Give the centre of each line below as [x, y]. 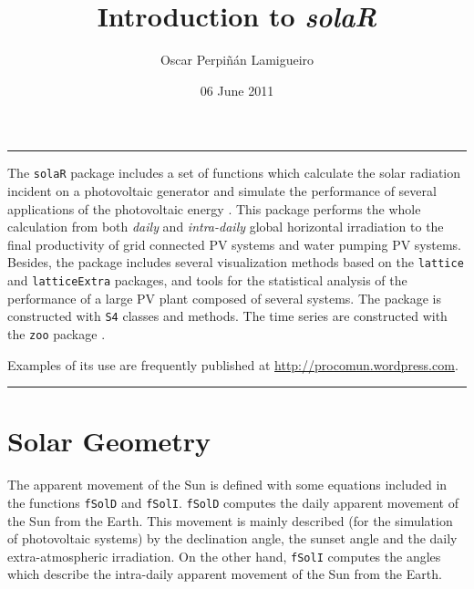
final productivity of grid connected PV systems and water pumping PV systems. [234, 244]
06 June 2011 [237, 90]
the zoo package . [57, 333]
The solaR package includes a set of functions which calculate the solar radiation [234, 173]
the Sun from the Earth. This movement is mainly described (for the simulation [230, 520]
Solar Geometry [109, 441]
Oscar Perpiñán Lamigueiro [237, 60]
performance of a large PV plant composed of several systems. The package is [224, 298]
